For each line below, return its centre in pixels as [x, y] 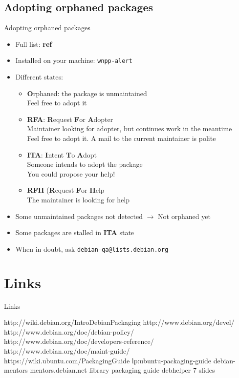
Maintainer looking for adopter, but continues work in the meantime [130, 129]
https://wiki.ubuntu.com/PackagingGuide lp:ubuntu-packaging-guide [108, 360]
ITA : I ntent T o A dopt [62, 154]
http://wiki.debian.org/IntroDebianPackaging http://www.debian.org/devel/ [119, 322]
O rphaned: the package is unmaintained [87, 93]
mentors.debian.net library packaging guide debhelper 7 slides [122, 370]
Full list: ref [34, 44]
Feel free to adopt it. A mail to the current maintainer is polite [121, 138]
